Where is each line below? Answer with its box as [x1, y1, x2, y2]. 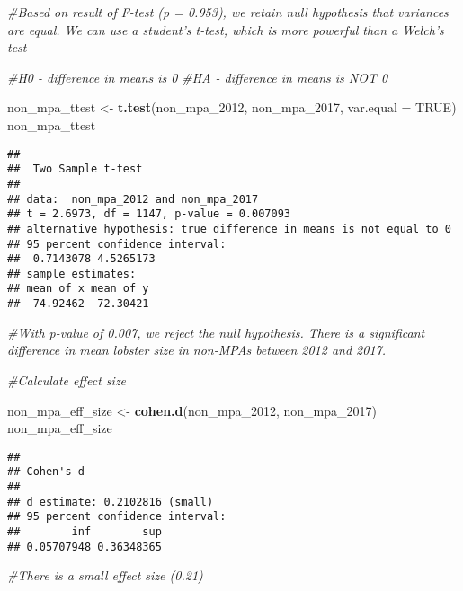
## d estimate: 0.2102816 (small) [7, 495, 214, 508]
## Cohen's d [7, 465, 85, 479]
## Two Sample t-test [7, 163, 143, 176]
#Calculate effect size [7, 370, 127, 389]
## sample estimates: [7, 267, 137, 280]
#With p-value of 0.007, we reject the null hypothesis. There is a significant [7, 322, 425, 341]
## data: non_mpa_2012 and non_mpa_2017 [7, 192, 259, 206]
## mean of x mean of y [7, 282, 149, 295]
